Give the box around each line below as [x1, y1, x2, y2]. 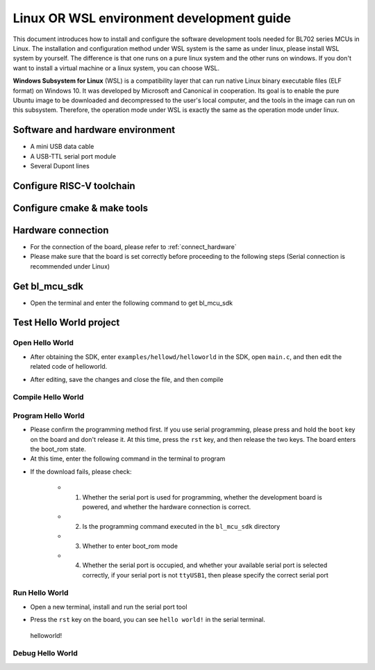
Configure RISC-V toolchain [12, 180, 135, 191]
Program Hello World [12, 410, 85, 420]
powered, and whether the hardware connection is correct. [82, 502, 251, 511]
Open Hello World [12, 338, 74, 348]
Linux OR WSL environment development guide [12, 10, 292, 26]
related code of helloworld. [30, 362, 108, 371]
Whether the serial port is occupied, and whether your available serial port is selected [82, 561, 328, 570]
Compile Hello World [12, 392, 84, 402]
